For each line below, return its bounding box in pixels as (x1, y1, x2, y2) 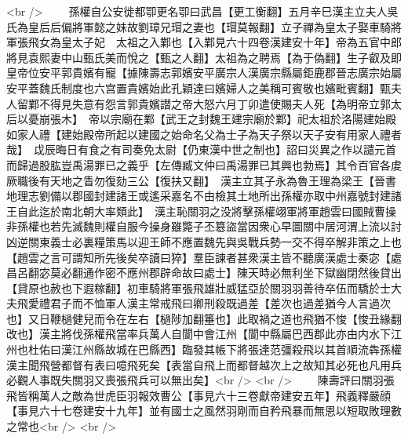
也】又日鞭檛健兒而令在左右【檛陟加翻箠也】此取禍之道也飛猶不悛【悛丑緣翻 (6, 310, 402, 326)
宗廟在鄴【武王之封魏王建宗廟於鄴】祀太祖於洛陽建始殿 (110, 111, 396, 127)
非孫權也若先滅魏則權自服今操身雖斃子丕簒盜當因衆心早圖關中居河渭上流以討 (6, 218, 402, 235)
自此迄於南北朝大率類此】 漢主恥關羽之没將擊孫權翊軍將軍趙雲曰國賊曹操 (16, 202, 396, 219)
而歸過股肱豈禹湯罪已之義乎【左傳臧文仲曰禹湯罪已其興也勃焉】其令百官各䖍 (6, 156, 402, 173)
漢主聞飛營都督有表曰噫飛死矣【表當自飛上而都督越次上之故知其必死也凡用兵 (6, 356, 402, 373)
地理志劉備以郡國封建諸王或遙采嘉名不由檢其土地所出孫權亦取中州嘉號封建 (6, 187, 391, 204)
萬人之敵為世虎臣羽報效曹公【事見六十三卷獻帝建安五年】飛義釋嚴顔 (38, 387, 391, 403)
